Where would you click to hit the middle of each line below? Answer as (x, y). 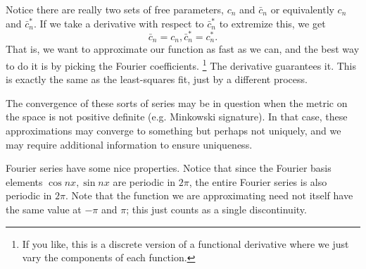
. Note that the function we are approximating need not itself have (209, 195)
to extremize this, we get (272, 23)
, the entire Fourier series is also (258, 181)
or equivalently (302, 9)
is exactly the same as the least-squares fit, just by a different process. (157, 79)
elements (24, 181)
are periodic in (144, 181)
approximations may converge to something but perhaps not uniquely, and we (173, 130)
